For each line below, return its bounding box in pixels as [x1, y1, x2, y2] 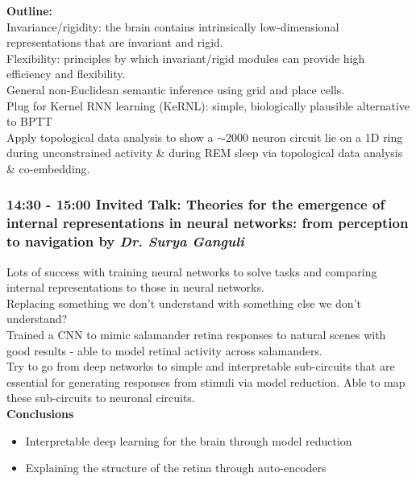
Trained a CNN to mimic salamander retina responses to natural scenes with [6, 326, 386, 342]
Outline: [6, 2, 53, 19]
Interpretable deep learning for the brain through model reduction [25, 432, 352, 449]
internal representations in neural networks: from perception [6, 213, 409, 233]
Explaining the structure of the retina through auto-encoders [25, 459, 327, 476]
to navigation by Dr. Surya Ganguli [6, 231, 244, 251]
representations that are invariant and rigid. [6, 34, 223, 51]
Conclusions [6, 404, 74, 421]
